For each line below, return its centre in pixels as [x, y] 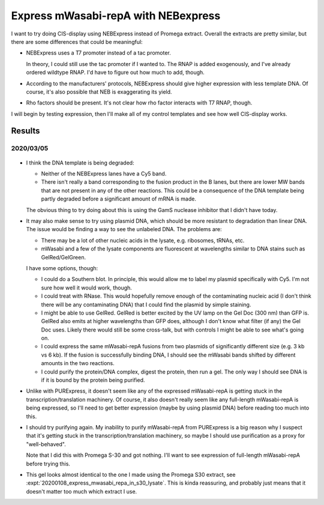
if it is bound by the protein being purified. [93, 380]
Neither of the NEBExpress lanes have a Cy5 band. [104, 174]
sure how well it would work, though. [86, 288]
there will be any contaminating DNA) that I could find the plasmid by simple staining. [146, 304]
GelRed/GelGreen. [64, 257]
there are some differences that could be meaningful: [77, 41]
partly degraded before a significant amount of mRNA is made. [118, 199]
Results [25, 131]
